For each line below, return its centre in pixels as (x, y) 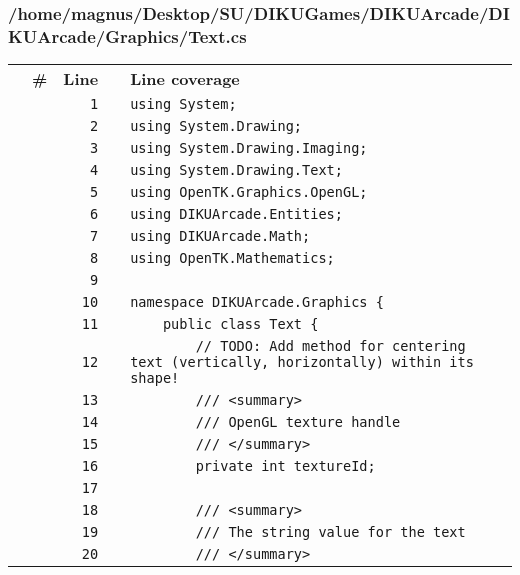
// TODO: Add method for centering (330, 346)
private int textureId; (285, 466)
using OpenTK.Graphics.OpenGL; (249, 192)
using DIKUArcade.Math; (220, 236)
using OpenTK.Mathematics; (232, 258)
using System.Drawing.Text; (236, 170)
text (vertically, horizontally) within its (302, 362)
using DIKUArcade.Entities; (236, 214)
